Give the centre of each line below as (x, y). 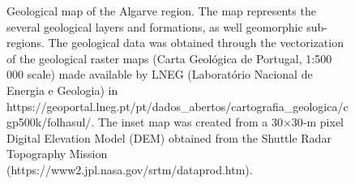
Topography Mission (57, 154)
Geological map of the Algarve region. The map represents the (161, 11)
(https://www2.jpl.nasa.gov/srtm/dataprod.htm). (130, 169)
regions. (26, 43)
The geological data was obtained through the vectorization (196, 43)
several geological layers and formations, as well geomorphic (155, 26)
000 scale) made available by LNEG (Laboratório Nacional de (160, 74)
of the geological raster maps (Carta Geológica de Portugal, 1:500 (169, 58)
